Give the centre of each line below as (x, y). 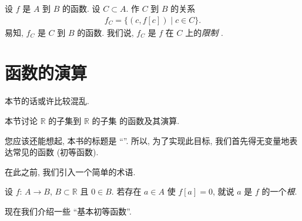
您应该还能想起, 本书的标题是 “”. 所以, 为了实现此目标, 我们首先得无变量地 (147, 140)
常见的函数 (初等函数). (56, 152)
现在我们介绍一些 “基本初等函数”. (68, 211)
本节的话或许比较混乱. (47, 101)
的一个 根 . (279, 191)
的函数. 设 (81, 8)
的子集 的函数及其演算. (136, 120)
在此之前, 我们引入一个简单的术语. (70, 171)
